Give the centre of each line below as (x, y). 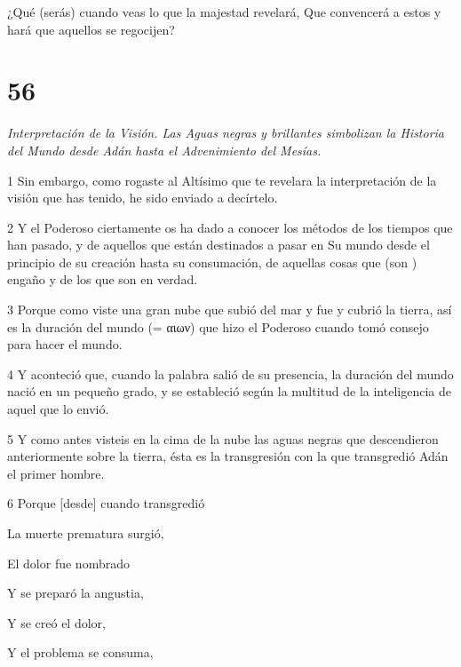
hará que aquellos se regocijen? (91, 29)
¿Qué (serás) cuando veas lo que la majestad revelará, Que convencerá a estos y (224, 12)
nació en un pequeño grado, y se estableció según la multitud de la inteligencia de (229, 391)
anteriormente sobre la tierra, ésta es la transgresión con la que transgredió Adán (228, 456)
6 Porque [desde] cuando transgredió (106, 503)
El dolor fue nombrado (68, 563)
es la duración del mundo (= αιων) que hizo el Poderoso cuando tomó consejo (218, 326)
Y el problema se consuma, (80, 652)
